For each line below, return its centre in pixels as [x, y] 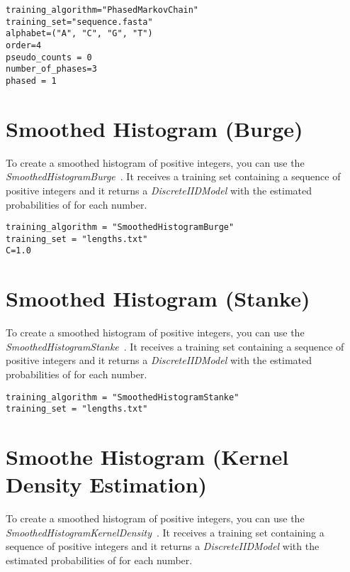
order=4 [24, 45]
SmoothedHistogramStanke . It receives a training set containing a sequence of [175, 346]
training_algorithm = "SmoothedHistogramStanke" [123, 397]
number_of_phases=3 [51, 69]
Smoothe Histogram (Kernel [147, 457]
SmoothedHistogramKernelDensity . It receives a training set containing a [165, 532]
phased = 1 [31, 81]
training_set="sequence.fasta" [79, 22]
